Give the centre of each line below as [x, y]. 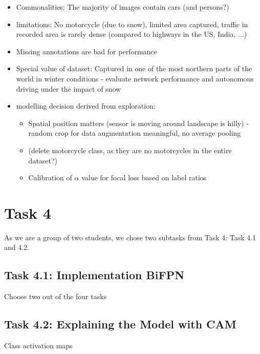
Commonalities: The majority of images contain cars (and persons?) [123, 7]
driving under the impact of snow [69, 88]
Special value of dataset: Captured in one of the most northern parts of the [134, 68]
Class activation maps [38, 346]
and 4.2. [17, 247]
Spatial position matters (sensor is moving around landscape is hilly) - [138, 123]
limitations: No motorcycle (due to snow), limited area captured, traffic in [132, 24]
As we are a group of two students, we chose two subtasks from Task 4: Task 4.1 [130, 237]
